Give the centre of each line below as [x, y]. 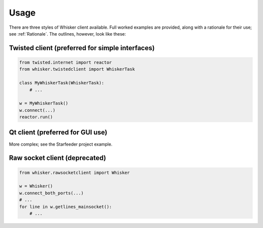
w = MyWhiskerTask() [44, 103]
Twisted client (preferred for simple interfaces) [82, 48]
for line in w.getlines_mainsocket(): [66, 207]
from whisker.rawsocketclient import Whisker [75, 172]
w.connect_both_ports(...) [51, 193]
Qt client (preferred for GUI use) [58, 132]
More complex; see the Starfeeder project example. [61, 144]
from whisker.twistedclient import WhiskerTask [77, 69]
